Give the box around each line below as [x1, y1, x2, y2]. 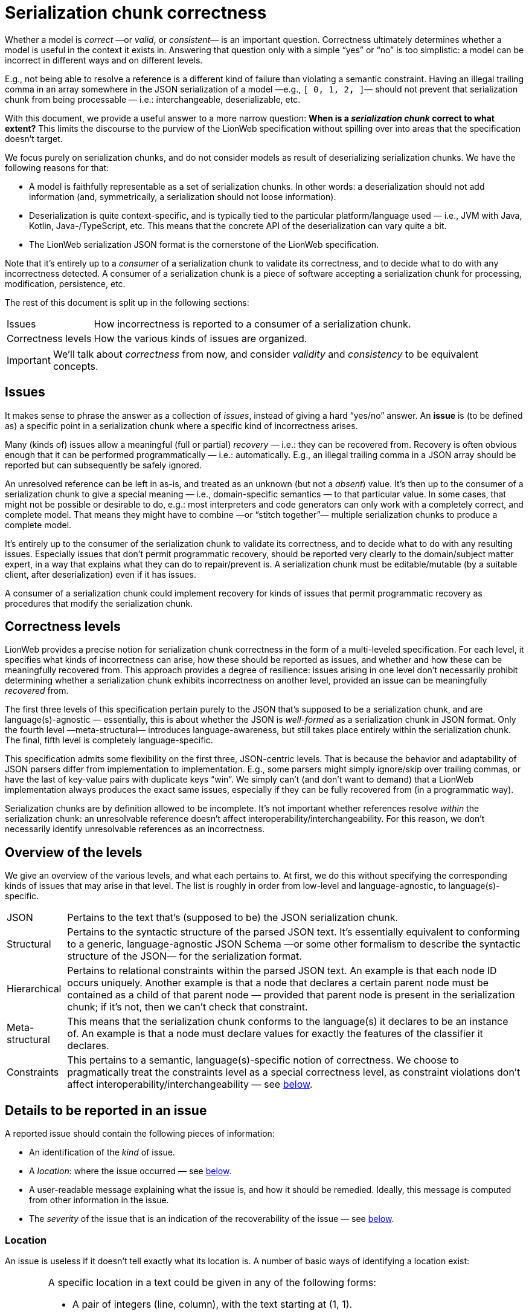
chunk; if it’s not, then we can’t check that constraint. [67, 1001, 308, 1013]
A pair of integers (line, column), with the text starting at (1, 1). [72, 1297, 353, 1310]
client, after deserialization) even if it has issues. [5, 569, 196, 580]
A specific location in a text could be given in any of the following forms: [48, 1276, 376, 1288]
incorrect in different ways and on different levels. [5, 54, 203, 65]
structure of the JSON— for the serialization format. [67, 950, 302, 963]
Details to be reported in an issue [5, 1102, 207, 1118]
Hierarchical [7, 983, 62, 995]
